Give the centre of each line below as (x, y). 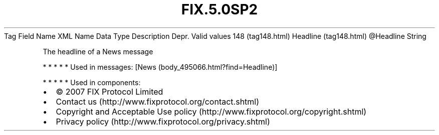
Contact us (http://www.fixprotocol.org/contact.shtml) (158, 101)
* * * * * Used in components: (92, 82)
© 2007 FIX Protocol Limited (109, 91)
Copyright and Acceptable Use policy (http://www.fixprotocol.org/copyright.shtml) (211, 111)
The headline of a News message (98, 51)
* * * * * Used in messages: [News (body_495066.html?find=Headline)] (160, 67)
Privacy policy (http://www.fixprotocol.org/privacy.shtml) (163, 121)
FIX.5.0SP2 (220, 9)
